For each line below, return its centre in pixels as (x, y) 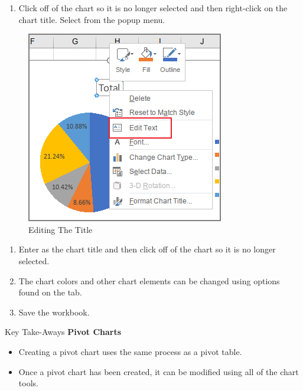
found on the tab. (50, 292)
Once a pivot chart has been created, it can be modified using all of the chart (159, 371)
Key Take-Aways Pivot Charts (63, 332)
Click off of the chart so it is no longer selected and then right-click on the (153, 8)
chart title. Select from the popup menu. (92, 19)
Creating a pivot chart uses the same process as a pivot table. (130, 351)
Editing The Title (61, 229)
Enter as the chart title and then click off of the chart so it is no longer (147, 249)
